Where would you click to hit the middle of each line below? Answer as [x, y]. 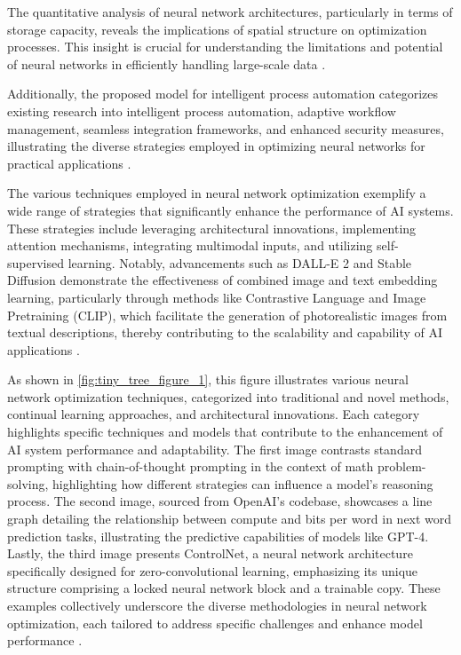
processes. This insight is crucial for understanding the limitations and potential [225, 47]
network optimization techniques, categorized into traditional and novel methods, [228, 396]
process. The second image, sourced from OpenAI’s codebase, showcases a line [220, 501]
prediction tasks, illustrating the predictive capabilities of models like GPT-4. [218, 536]
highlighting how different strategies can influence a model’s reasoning [243, 483]
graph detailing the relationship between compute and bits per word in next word [230, 519]
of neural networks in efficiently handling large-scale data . [167, 63]
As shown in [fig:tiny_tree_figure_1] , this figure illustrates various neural [208, 379]
